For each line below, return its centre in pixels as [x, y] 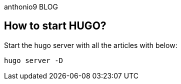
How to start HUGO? [55, 26]
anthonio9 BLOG [31, 7]
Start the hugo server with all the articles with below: [91, 45]
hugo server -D [34, 60]
